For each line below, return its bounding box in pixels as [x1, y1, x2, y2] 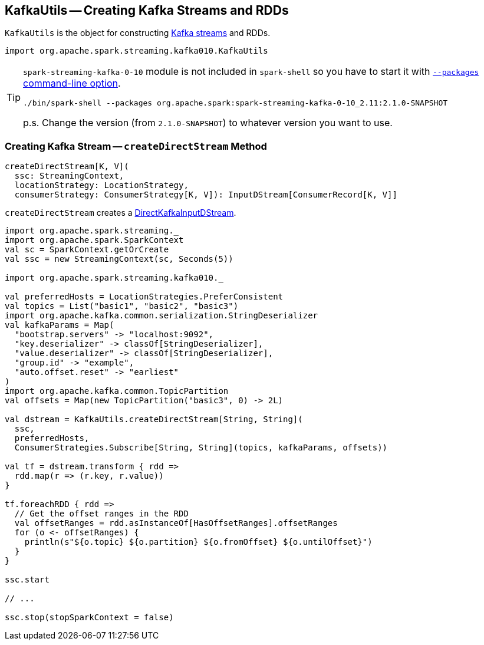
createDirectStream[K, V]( [5, 162, 129, 172]
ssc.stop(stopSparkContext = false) [5, 613, 174, 623]
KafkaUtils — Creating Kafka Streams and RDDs [5, 3, 289, 18]
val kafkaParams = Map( [5, 320, 114, 330]
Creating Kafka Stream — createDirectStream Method [5, 140, 267, 152]
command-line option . [23, 77, 121, 90]
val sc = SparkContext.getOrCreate [5, 245, 169, 255]
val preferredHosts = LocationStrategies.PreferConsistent [5, 292, 284, 302]
